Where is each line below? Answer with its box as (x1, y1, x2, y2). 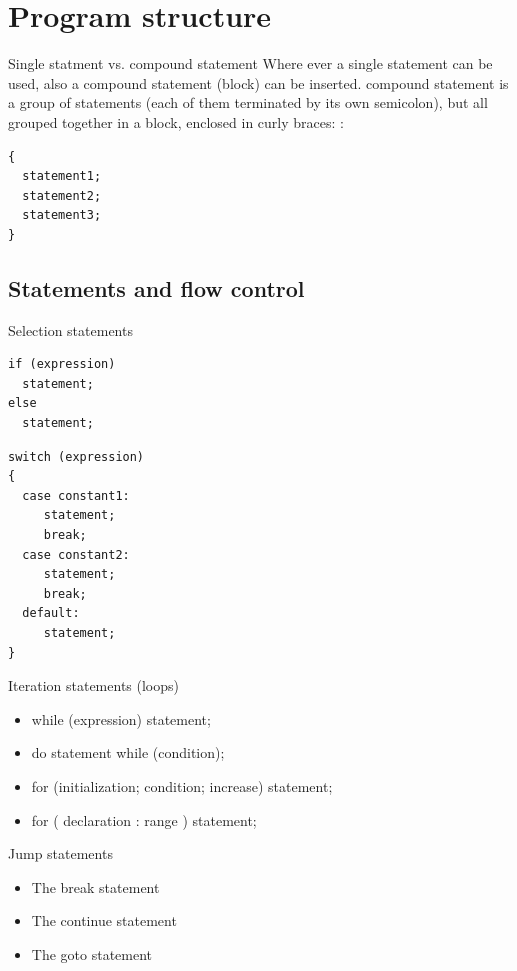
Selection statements (8, 319, 133, 340)
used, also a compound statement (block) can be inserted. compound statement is (8, 72, 509, 93)
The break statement (31, 876, 160, 897)
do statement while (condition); (31, 742, 225, 763)
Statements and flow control (8, 272, 305, 303)
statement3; (22, 208, 102, 223)
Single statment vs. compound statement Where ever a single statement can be (8, 53, 493, 74)
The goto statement (31, 943, 153, 964)
